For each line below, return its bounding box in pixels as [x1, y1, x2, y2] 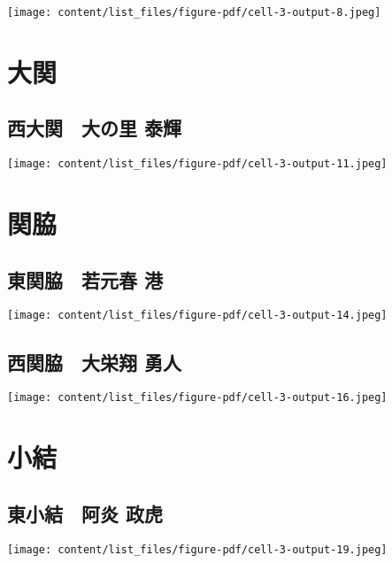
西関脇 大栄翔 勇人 [7, 348, 182, 375]
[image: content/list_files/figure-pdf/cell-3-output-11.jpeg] [7, 158, 388, 171]
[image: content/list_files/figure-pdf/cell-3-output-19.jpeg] [7, 543, 388, 556]
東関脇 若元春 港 [7, 266, 164, 293]
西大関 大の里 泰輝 [7, 114, 182, 142]
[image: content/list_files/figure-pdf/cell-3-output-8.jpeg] [7, 6, 381, 19]
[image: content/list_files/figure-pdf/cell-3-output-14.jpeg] [7, 309, 388, 322]
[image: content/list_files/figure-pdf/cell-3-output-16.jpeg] [7, 391, 388, 405]
